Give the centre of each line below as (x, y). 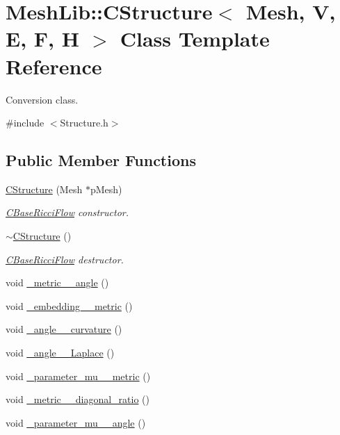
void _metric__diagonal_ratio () (78, 399)
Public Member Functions (101, 160)
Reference (54, 66)
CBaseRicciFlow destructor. (65, 259)
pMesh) (106, 189)
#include (25, 123)
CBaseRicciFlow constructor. (67, 212)
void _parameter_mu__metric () (78, 376)
